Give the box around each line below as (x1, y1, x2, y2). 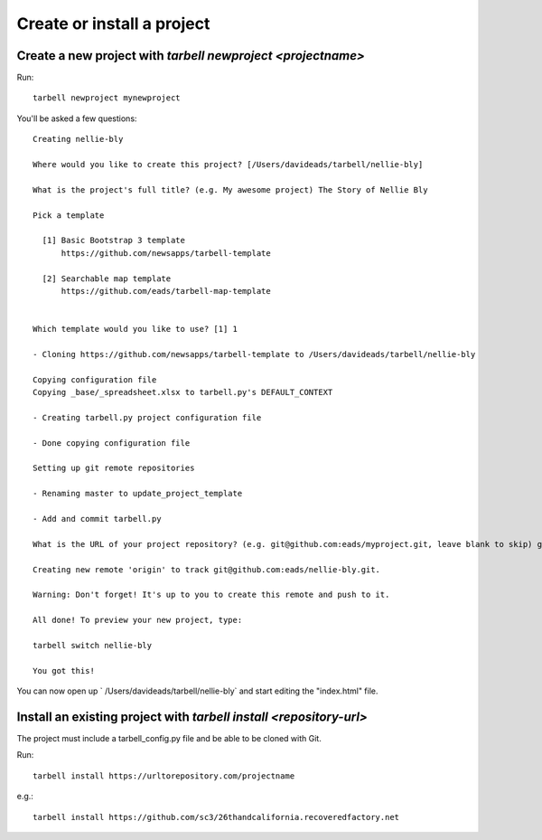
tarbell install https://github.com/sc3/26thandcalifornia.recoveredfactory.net (33, 812, 400, 822)
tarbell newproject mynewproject (33, 93, 181, 103)
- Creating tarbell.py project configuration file (33, 412, 262, 422)
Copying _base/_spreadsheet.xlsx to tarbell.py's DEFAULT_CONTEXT (33, 387, 333, 398)
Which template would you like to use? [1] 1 (33, 324, 238, 335)
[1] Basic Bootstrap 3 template (42, 235, 185, 246)
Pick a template (33, 210, 105, 221)
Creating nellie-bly (33, 134, 124, 145)
